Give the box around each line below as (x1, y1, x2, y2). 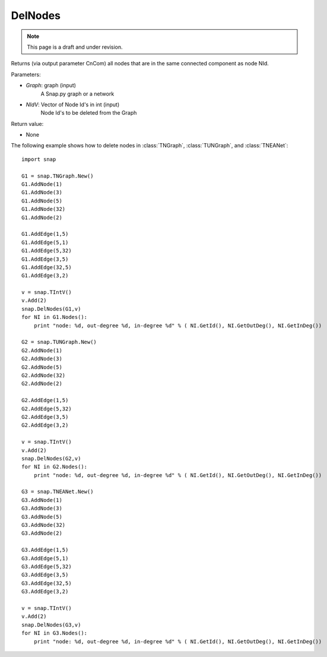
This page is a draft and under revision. (27, 43, 123, 50)
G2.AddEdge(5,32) (21, 405, 72, 412)
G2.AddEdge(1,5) (21, 397, 69, 404)
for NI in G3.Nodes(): (21, 630, 88, 637)
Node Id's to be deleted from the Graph (40, 109, 137, 116)
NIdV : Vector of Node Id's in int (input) (26, 101, 120, 108)
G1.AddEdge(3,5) (21, 255, 69, 263)
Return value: (11, 120, 44, 127)
